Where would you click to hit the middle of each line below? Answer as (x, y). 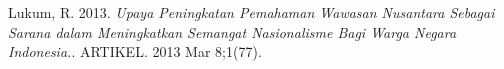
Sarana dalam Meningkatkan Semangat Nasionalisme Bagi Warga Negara (232, 31)
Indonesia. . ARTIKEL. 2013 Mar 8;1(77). (135, 51)
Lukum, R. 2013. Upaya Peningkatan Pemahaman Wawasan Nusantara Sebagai (251, 12)
